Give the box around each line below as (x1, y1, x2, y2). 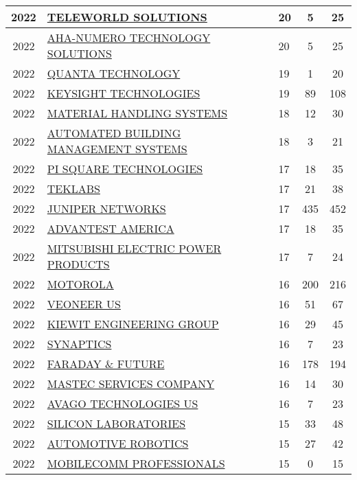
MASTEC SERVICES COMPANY (47, 376, 215, 391)
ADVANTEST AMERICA (47, 220, 174, 236)
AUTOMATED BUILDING (47, 125, 181, 141)
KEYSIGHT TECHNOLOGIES (47, 85, 200, 101)
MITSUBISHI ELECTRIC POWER (47, 240, 222, 256)
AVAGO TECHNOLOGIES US (47, 396, 198, 411)
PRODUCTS (47, 256, 110, 272)
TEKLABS (47, 181, 100, 196)
